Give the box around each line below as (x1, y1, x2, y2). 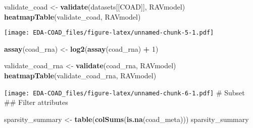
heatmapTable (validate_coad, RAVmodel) (4, 11, 141, 22)
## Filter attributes (4, 97, 68, 107)
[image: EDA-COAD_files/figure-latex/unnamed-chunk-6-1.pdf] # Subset (4, 87, 245, 97)
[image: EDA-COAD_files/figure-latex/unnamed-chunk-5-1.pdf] (4, 29, 214, 37)
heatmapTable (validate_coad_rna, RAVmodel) (4, 70, 157, 81)
